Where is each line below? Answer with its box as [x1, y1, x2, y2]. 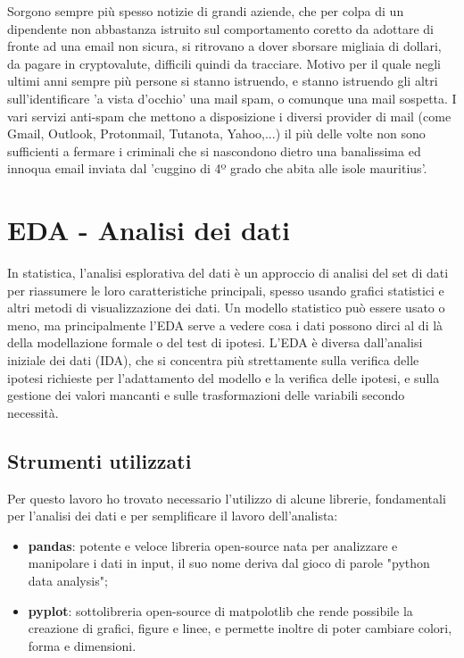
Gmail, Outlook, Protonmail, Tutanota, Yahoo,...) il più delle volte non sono [7, 124, 426, 143]
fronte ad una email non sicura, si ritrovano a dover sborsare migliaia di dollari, [7, 37, 442, 55]
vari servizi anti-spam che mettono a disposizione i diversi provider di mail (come [7, 106, 452, 125]
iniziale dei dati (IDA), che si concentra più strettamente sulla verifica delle [7, 351, 419, 370]
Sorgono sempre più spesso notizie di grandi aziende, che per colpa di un [7, 2, 404, 20]
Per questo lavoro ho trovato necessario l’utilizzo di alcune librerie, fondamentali [7, 488, 446, 507]
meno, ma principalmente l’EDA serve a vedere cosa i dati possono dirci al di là [7, 315, 443, 334]
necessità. [7, 403, 59, 421]
